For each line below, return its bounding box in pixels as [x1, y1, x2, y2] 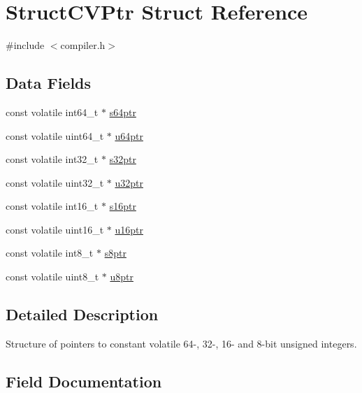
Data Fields [6, 72, 92, 94]
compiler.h [60, 38, 106, 52]
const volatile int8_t [6, 245, 94, 260]
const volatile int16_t [6, 199, 99, 213]
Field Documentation [6, 370, 162, 392]
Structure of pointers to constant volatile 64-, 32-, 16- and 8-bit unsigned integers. [6, 336, 357, 350]
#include [6, 38, 45, 52]
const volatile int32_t [6, 152, 99, 166]
